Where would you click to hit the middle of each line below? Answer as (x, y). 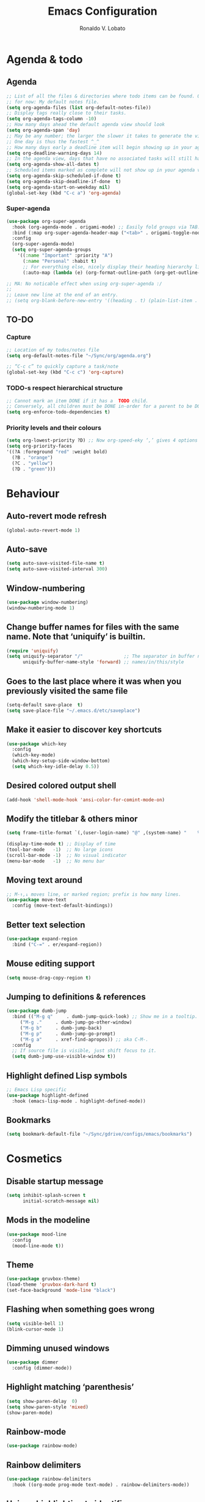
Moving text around (44, 880)
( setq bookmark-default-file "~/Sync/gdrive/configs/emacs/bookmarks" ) (99, 1134)
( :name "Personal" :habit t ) (59, 261)
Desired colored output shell (61, 786)
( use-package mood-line (37, 1234)
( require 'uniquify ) (33, 651)
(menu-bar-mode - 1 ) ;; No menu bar (56, 861)
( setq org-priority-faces (39, 446)
